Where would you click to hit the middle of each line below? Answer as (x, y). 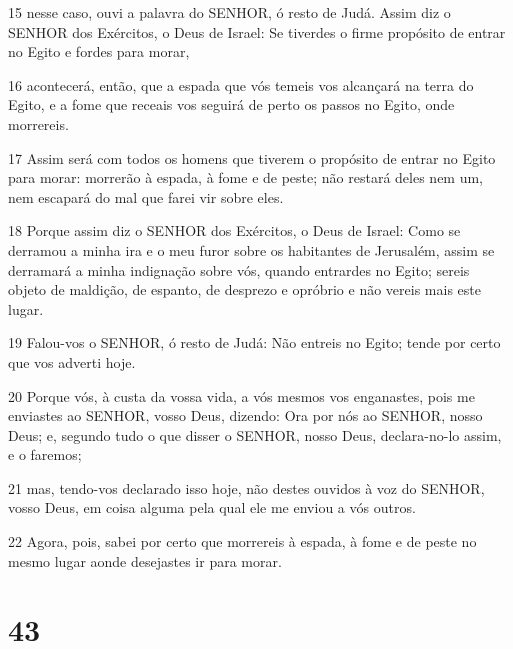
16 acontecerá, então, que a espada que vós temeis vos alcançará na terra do (241, 84)
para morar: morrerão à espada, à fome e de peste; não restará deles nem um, (246, 177)
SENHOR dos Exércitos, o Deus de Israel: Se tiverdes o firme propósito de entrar (257, 31)
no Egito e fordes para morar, (99, 51)
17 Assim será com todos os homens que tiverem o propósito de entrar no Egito (252, 157)
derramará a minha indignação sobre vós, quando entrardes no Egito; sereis (239, 269)
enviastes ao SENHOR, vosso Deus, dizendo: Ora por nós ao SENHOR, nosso (245, 415)
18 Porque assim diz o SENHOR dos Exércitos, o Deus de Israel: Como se (234, 230)
